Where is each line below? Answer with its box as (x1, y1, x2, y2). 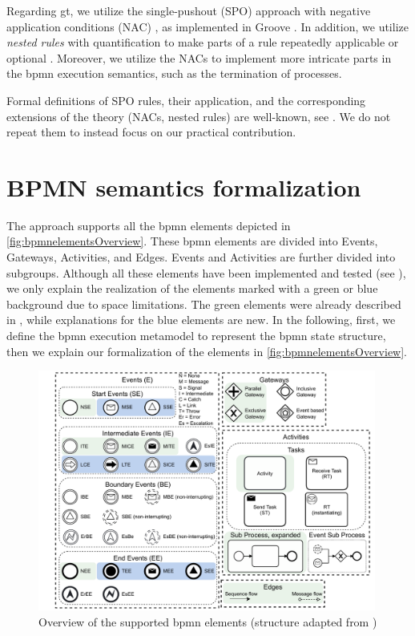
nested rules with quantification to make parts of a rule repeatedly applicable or (6, 34, 399, 51)
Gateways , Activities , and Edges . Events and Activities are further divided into (6, 249, 396, 265)
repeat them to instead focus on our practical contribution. (6, 124, 296, 140)
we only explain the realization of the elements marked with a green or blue (6, 280, 378, 297)
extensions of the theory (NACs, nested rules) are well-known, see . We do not (6, 107, 391, 124)
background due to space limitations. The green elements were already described (6, 295, 401, 312)
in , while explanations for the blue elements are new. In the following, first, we (6, 311, 396, 328)
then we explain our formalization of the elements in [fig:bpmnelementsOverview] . (6, 342, 408, 359)
